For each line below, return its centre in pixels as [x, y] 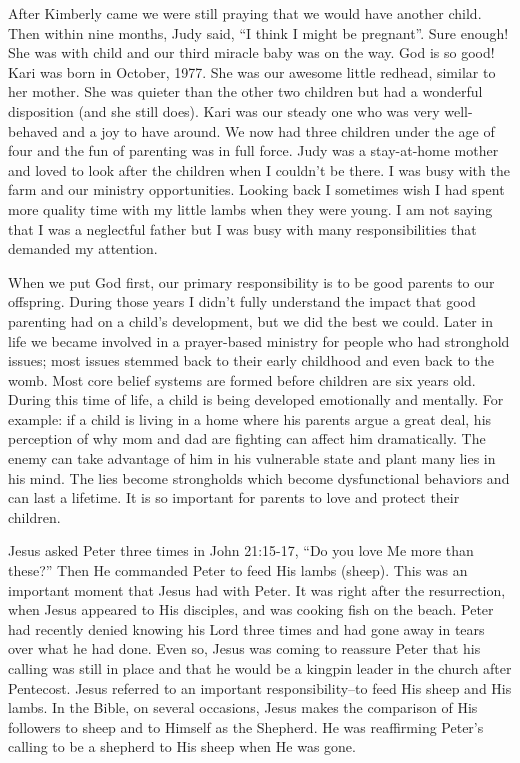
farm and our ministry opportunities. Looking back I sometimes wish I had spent [256, 189]
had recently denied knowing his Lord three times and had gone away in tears [246, 628]
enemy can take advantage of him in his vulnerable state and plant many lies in [252, 458]
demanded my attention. [83, 248]
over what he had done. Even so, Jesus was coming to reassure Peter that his [244, 648]
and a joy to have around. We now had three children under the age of [278, 130]
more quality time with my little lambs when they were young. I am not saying [250, 208]
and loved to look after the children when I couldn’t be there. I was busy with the [259, 169]
